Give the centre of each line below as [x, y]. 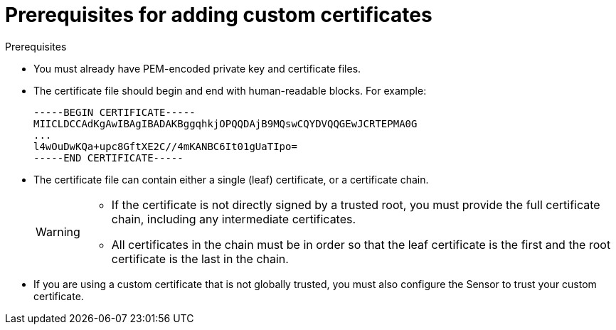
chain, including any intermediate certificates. [234, 219]
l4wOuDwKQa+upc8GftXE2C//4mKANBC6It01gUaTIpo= [165, 146]
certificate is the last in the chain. [200, 259]
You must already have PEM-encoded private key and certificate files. [197, 68]
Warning [58, 231]
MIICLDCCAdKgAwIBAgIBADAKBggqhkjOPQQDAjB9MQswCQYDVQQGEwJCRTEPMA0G [225, 123]
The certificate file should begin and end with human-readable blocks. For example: [230, 90]
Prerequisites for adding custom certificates [219, 15]
